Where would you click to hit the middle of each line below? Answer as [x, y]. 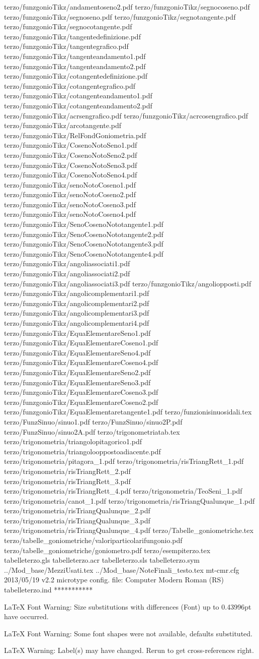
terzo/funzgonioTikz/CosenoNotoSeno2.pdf [71, 155]
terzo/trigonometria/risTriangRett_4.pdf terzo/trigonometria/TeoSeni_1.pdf [123, 491]
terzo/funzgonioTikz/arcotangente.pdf [63, 125]
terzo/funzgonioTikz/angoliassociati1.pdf [67, 263]
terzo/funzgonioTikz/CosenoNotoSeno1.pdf [71, 145]
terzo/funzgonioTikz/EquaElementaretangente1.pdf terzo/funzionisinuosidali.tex [128, 412]
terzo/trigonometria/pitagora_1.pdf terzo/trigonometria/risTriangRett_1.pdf [124, 461]
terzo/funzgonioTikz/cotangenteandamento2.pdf [78, 105]
